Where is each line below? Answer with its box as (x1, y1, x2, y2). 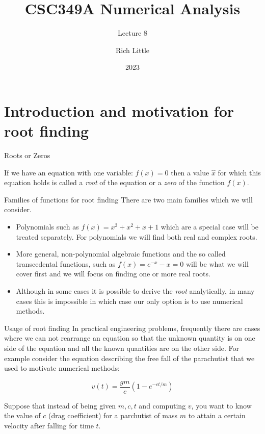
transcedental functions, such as (16, 258, 116, 269)
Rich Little (115, 44, 150, 55)
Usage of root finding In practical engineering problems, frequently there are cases (4, 322, 260, 333)
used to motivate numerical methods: (4, 363, 120, 373)
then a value (171, 167, 209, 177)
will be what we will (185, 258, 249, 269)
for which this (218, 167, 261, 177)
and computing (139, 400, 186, 411)
